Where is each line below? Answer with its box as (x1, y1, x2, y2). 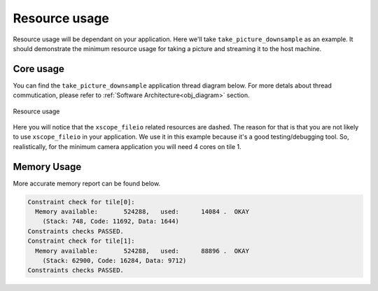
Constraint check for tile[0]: (27, 198, 136, 206)
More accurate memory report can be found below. (13, 179, 161, 187)
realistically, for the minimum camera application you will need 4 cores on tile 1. (13, 142, 241, 150)
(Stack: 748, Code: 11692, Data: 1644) (42, 218, 180, 225)
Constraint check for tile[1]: (27, 237, 136, 245)
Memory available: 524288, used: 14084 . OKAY (35, 208, 250, 216)
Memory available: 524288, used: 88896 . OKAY (35, 247, 250, 255)
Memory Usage (13, 161, 82, 173)
